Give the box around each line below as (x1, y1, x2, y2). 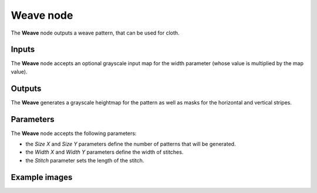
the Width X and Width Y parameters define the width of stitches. (25, 148, 184, 155)
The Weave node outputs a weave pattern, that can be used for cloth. (11, 29, 180, 36)
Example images (11, 172, 73, 182)
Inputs (11, 45, 35, 55)
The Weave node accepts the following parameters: (11, 130, 137, 137)
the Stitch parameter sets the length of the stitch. (25, 157, 144, 164)
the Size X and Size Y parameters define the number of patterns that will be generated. (25, 141, 236, 148)
